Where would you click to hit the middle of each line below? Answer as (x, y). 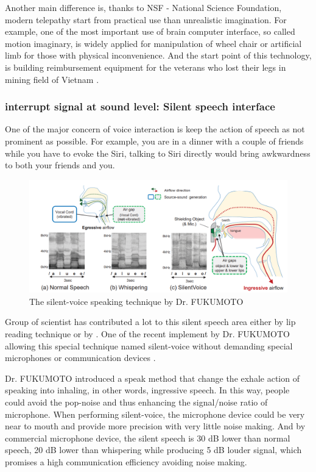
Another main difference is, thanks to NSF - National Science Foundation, (143, 7)
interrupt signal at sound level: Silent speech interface (140, 106)
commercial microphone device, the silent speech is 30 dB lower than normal (148, 438)
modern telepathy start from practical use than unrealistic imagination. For (146, 19)
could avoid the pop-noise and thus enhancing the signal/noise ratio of (136, 402)
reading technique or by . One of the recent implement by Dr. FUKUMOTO (147, 334)
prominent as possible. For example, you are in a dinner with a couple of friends (154, 141)
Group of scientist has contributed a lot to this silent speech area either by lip (150, 322)
